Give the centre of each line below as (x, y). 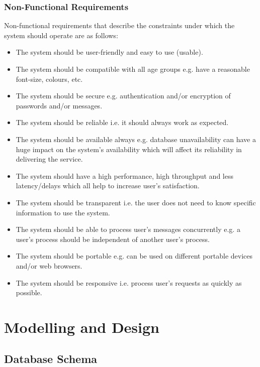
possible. (29, 292)
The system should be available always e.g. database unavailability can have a (136, 139)
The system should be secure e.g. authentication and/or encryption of (123, 96)
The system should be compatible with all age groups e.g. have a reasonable (133, 69)
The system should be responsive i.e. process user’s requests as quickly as (129, 282)
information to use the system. (63, 212)
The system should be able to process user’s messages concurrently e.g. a (128, 229)
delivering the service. (49, 159)
